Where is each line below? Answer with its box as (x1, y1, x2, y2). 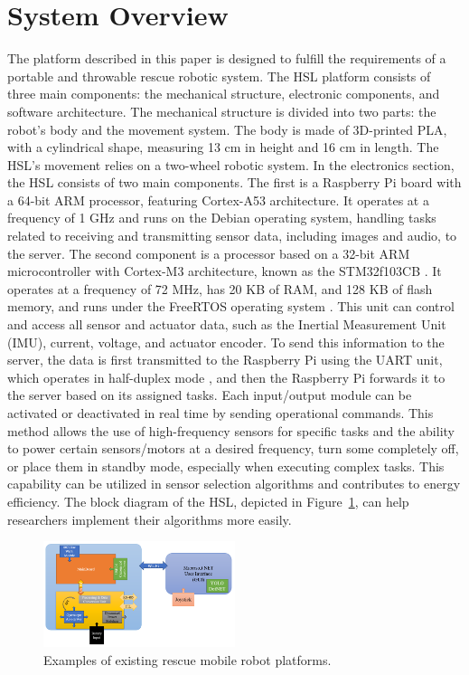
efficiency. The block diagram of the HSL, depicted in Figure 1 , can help (7, 491, 409, 510)
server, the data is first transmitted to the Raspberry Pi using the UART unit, (7, 350, 443, 369)
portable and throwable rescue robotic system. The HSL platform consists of (7, 66, 431, 85)
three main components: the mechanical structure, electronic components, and (7, 84, 440, 103)
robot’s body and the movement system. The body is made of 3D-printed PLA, (7, 119, 447, 138)
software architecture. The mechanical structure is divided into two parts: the (7, 101, 436, 120)
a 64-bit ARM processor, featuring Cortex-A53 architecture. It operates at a (7, 190, 429, 209)
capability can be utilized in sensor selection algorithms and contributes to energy (7, 474, 461, 493)
